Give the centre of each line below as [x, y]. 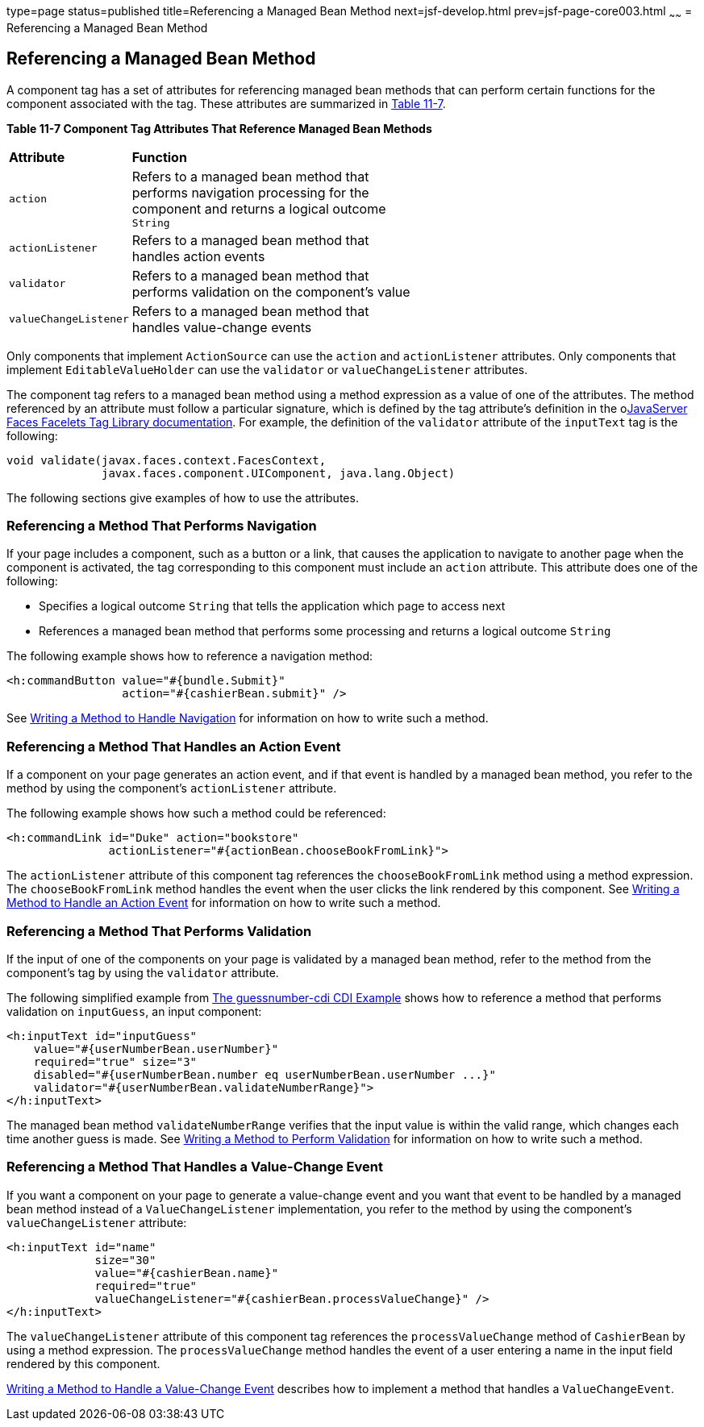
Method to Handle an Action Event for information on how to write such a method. [224, 903]
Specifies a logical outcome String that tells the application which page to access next [272, 606]
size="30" [125, 1260]
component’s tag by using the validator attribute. [143, 972]
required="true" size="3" [115, 1061]
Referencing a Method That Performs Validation [159, 931]
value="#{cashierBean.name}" [187, 1273]
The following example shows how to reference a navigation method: [190, 656]
